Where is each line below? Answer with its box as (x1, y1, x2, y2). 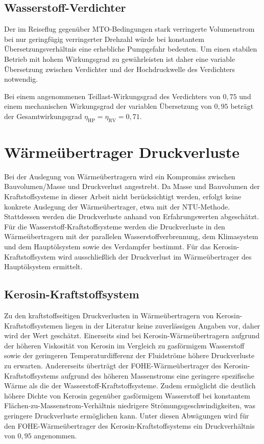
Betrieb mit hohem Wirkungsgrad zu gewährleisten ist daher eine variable (4, 53, 235, 64)
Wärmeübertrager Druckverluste (4, 141, 240, 162)
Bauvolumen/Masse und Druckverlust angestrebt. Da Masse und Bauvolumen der (4, 181, 260, 192)
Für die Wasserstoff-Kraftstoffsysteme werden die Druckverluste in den (4, 221, 225, 231)
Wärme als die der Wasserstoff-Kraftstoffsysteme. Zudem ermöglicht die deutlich (4, 380, 256, 391)
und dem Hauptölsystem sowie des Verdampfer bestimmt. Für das (4, 241, 211, 252)
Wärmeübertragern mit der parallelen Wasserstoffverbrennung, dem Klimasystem (4, 231, 258, 242)
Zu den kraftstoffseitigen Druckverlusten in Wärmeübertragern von (4, 310, 214, 321)
